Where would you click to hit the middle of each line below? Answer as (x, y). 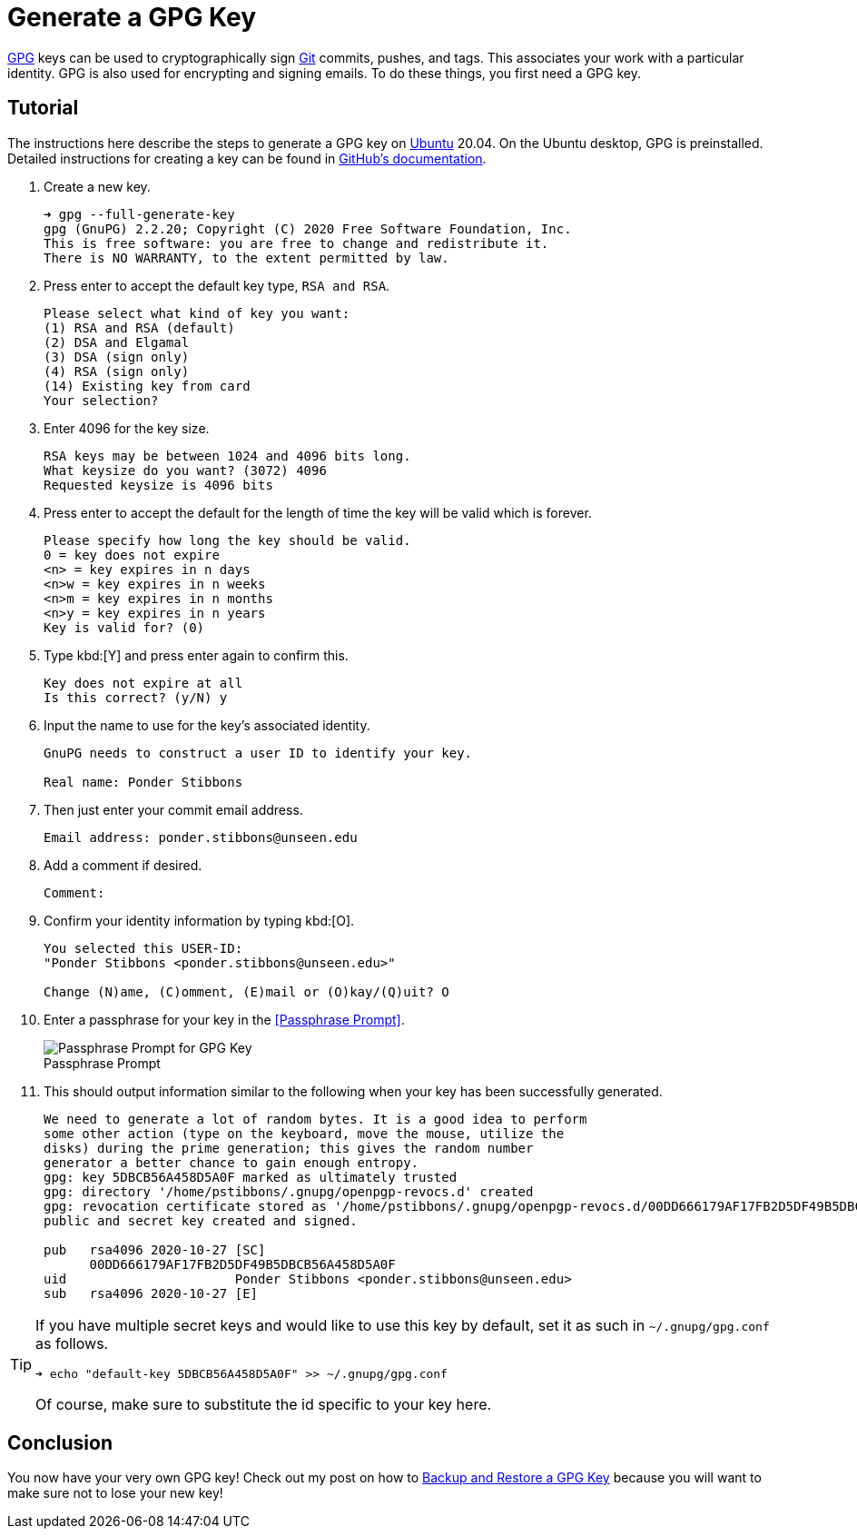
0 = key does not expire (132, 555)
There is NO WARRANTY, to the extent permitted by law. (246, 258)
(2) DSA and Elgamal (117, 342)
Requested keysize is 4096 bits (158, 485)
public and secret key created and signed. (201, 1220)
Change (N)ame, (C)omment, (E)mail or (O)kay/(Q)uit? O (246, 991)
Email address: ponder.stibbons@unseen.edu (201, 837)
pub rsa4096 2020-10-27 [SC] (155, 1249)
